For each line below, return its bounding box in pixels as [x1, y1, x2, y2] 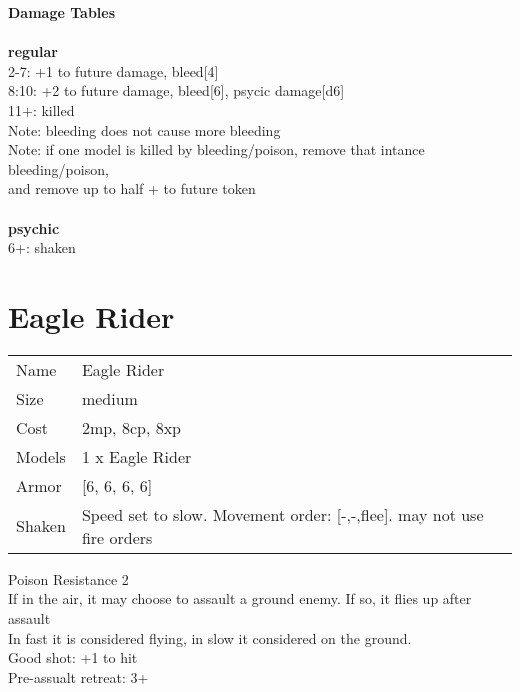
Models [16, 444, 66, 468]
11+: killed [8, 99, 75, 120]
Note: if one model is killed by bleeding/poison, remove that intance [8, 139, 425, 160]
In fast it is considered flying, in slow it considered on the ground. [8, 627, 412, 648]
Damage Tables [8, 2, 116, 22]
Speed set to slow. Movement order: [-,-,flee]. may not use [81, 502, 484, 526]
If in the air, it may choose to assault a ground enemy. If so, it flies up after [8, 588, 472, 609]
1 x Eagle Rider [81, 444, 192, 468]
